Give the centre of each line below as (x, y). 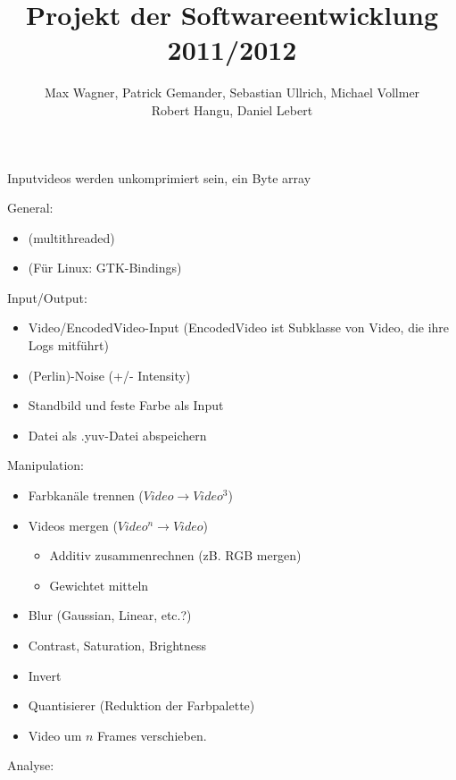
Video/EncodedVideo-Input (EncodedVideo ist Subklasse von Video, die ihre (239, 327)
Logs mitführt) (68, 345)
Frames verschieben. (152, 735)
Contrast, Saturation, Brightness (117, 645)
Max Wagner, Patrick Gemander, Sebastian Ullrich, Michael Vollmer (232, 92)
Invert (45, 675)
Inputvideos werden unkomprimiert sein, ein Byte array (159, 177)
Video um (55, 735)
